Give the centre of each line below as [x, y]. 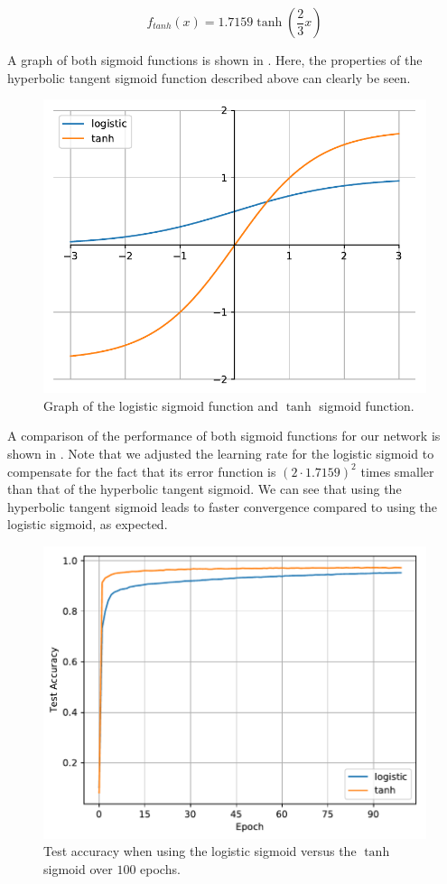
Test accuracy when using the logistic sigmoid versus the [200, 851]
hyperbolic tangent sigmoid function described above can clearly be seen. [209, 77]
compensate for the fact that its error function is [142, 471]
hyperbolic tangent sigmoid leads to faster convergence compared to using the [223, 506]
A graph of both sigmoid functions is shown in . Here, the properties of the [215, 60]
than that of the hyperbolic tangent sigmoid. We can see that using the [205, 489]
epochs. [160, 868]
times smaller [397, 471]
